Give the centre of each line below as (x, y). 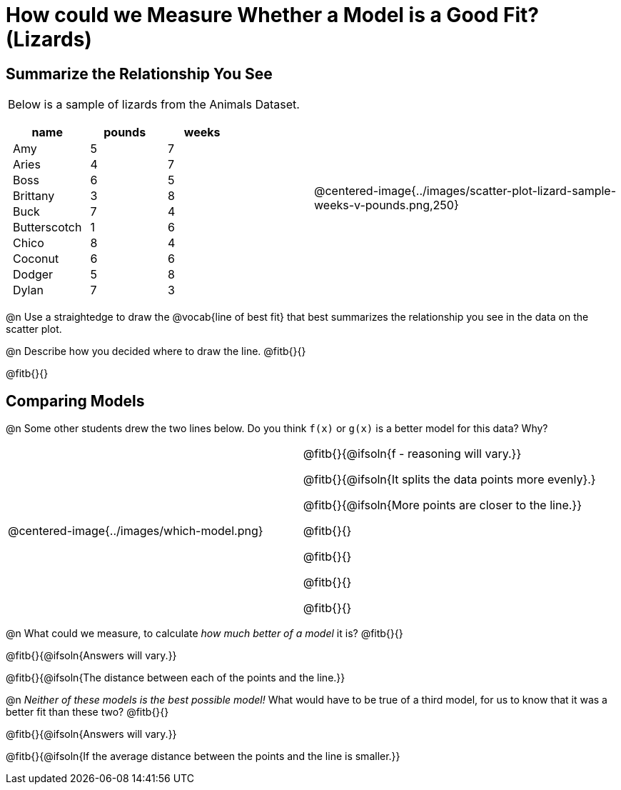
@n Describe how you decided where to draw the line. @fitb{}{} (156, 351)
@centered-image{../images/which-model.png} (136, 531)
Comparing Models (75, 401)
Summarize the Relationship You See (139, 74)
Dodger (33, 275)
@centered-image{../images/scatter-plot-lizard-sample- (465, 191)
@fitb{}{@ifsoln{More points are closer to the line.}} (442, 505)
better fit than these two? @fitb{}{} (87, 712)
